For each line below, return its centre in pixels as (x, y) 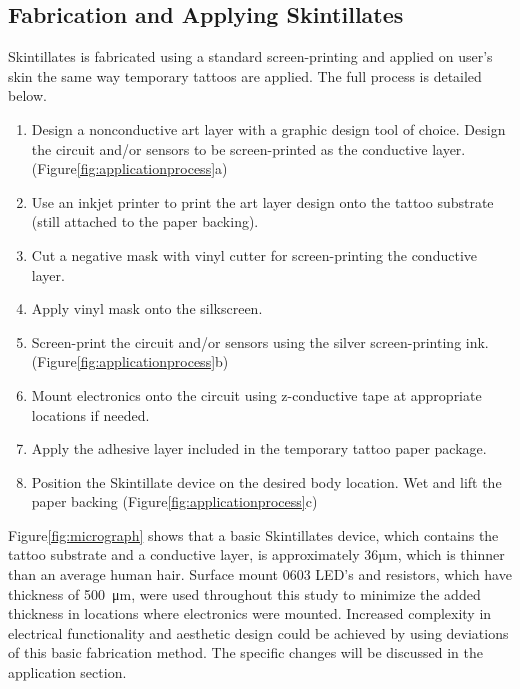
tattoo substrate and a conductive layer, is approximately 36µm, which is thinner (256, 554)
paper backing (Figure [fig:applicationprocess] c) (174, 501)
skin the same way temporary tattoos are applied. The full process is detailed (245, 75)
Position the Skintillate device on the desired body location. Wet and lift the (266, 481)
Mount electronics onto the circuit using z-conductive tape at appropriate (256, 394)
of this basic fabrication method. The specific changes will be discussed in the (246, 652)
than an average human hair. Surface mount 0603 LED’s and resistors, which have (260, 574)
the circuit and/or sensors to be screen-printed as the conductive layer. (248, 148)
